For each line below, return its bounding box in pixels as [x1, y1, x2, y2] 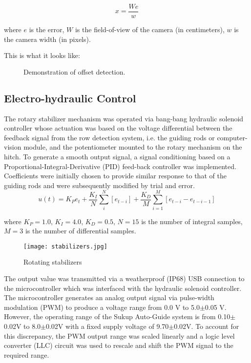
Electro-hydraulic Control [4, 90, 136, 105]
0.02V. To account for [174, 321, 239, 331]
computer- [217, 132, 248, 142]
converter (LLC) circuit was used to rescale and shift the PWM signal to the [4, 340, 233, 350]
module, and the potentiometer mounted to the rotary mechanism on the [23, 142, 242, 152]
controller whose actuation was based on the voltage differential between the [4, 123, 232, 133]
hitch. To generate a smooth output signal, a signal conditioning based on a [4, 152, 230, 162]
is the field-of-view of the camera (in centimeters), [75, 24, 225, 35]
